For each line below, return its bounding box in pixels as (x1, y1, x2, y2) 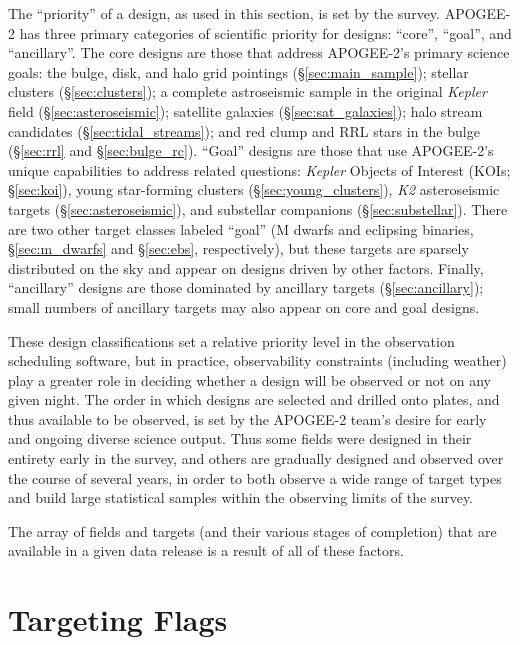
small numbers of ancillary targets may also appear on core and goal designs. (8, 296, 480, 317)
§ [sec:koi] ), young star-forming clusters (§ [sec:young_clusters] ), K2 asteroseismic (8, 179, 500, 200)
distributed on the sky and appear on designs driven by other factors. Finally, (8, 257, 484, 278)
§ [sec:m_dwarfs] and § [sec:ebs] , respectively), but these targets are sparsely (8, 238, 469, 259)
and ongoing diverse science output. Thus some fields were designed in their (8, 428, 472, 449)
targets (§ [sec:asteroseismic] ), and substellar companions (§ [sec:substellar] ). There (8, 198, 508, 219)
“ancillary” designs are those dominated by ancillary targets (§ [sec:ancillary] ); (8, 277, 484, 298)
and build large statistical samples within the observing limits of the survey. (8, 487, 474, 508)
